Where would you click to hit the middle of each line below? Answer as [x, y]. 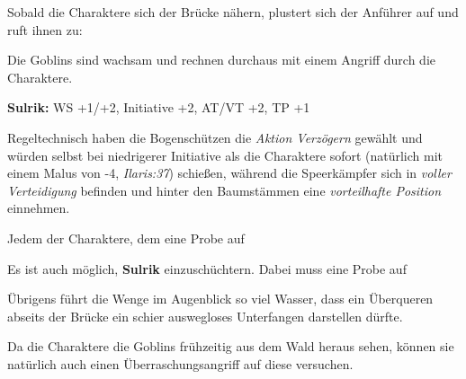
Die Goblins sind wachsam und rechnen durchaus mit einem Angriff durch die [221, 60]
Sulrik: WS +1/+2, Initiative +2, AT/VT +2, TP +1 [159, 107]
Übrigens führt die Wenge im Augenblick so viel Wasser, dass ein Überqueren [220, 299]
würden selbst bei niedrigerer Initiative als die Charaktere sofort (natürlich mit [225, 155]
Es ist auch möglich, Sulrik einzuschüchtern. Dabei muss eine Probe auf [207, 268]
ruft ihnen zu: [45, 29]
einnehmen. [39, 208]
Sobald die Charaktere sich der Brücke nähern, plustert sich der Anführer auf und [233, 12]
